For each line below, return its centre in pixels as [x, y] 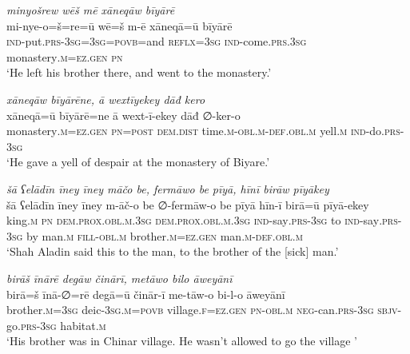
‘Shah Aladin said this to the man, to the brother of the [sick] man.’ [173, 251]
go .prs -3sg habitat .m [56, 325]
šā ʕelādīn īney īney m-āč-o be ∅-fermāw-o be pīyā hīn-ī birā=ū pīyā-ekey [188, 204]
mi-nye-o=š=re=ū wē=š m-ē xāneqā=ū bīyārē [119, 25]
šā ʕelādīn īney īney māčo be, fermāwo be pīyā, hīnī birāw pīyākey [168, 188]
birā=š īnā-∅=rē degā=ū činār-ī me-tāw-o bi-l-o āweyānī [146, 294]
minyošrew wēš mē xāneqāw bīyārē [91, 10]
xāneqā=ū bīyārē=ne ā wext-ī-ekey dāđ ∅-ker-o [123, 115]
